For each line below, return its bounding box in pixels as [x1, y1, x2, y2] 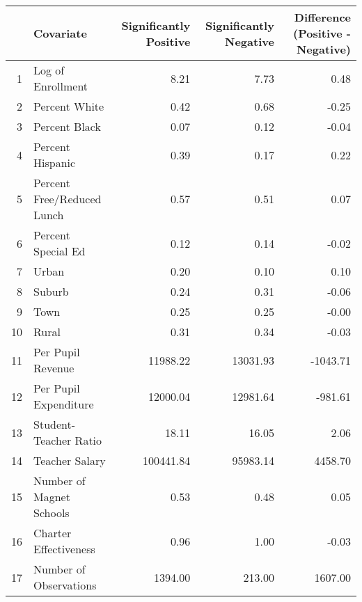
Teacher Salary [33, 452, 106, 468]
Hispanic [33, 155, 76, 171]
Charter [33, 525, 72, 541]
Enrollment [33, 78, 88, 94]
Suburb [33, 283, 69, 299]
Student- [33, 416, 76, 432]
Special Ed [33, 243, 86, 259]
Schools [33, 505, 70, 521]
